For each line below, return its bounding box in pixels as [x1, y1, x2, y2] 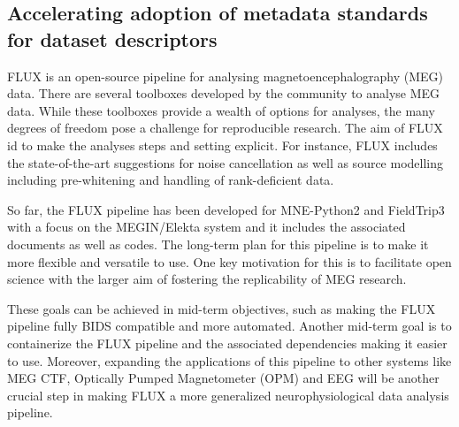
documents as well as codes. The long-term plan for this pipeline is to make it [7, 234, 429, 253]
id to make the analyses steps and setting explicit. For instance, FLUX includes [7, 135, 438, 154]
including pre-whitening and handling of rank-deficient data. [7, 171, 334, 189]
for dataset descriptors [7, 25, 218, 52]
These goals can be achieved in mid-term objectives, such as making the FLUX [7, 299, 436, 317]
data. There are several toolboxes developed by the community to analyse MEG [7, 84, 440, 103]
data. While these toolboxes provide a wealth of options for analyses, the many [7, 101, 435, 119]
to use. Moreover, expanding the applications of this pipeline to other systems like [7, 351, 452, 370]
